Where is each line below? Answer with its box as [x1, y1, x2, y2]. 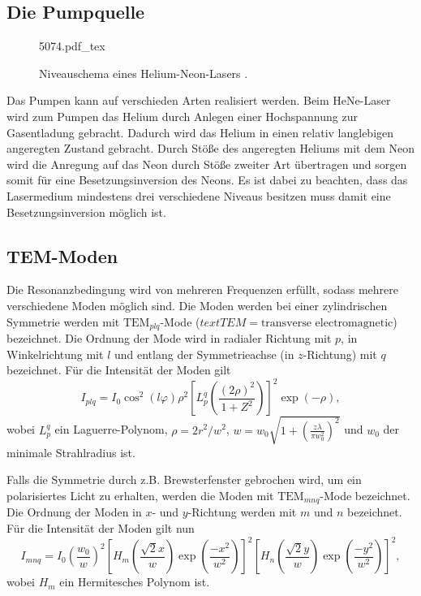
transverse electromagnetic [260, 317, 393, 329]
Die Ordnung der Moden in [6, 503, 142, 520]
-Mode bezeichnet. [320, 487, 410, 503]
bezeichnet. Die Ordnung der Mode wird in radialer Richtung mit [6, 329, 332, 346]
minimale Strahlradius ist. [6, 443, 135, 460]
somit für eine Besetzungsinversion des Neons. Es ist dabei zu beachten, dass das [6, 171, 408, 188]
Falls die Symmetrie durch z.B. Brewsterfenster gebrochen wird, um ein [6, 471, 362, 488]
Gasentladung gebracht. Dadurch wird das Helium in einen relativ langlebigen [6, 123, 394, 140]
